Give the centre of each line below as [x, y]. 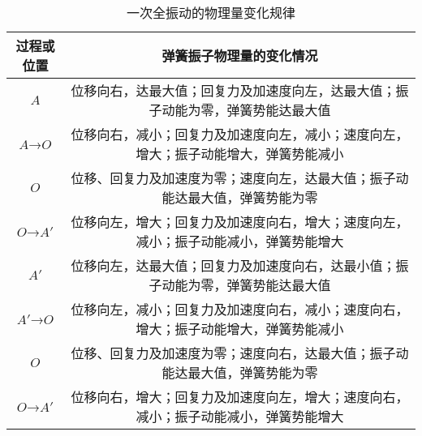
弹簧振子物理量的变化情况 [240, 56]
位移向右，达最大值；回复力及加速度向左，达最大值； [233, 90]
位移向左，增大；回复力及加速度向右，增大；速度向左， [240, 222]
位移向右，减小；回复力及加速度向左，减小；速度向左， [240, 134]
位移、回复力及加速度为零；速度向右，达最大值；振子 [233, 353]
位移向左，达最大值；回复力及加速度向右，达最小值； [233, 265]
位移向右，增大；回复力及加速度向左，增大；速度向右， [240, 397]
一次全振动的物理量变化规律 [211, 13]
